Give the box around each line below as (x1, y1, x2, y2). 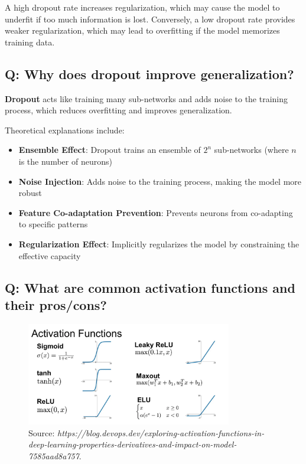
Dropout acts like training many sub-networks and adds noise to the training (5, 92, 288, 104)
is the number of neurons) (18, 155, 112, 167)
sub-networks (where (214, 143, 289, 156)
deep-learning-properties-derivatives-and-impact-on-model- (28, 438, 237, 450)
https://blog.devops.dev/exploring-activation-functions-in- (57, 426, 265, 439)
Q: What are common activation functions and (5, 278, 295, 296)
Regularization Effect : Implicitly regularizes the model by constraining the (18, 237, 300, 250)
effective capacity (18, 249, 81, 262)
